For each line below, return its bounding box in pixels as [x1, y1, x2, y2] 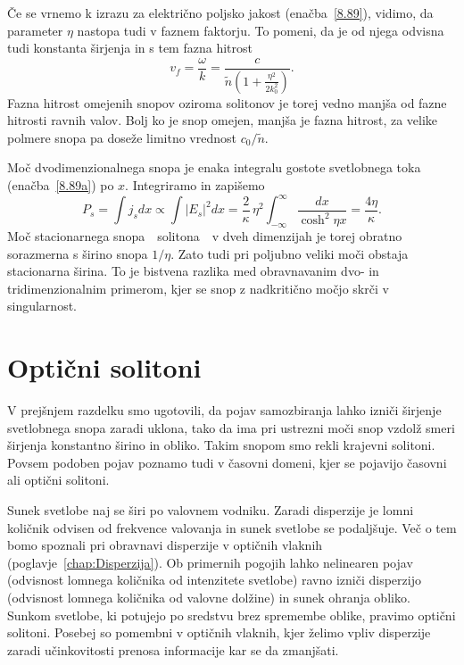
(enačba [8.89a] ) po [7, 176, 114, 195]
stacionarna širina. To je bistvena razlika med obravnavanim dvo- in [7, 262, 379, 280]
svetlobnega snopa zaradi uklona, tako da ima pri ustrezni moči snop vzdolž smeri [7, 418, 455, 436]
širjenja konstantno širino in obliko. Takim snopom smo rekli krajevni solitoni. [7, 436, 435, 454]
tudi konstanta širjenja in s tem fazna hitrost [7, 38, 253, 57]
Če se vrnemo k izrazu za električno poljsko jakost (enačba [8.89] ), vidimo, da [7, 4, 434, 21]
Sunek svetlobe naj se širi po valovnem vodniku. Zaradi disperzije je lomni [7, 501, 414, 520]
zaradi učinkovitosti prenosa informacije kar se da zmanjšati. [7, 640, 339, 659]
